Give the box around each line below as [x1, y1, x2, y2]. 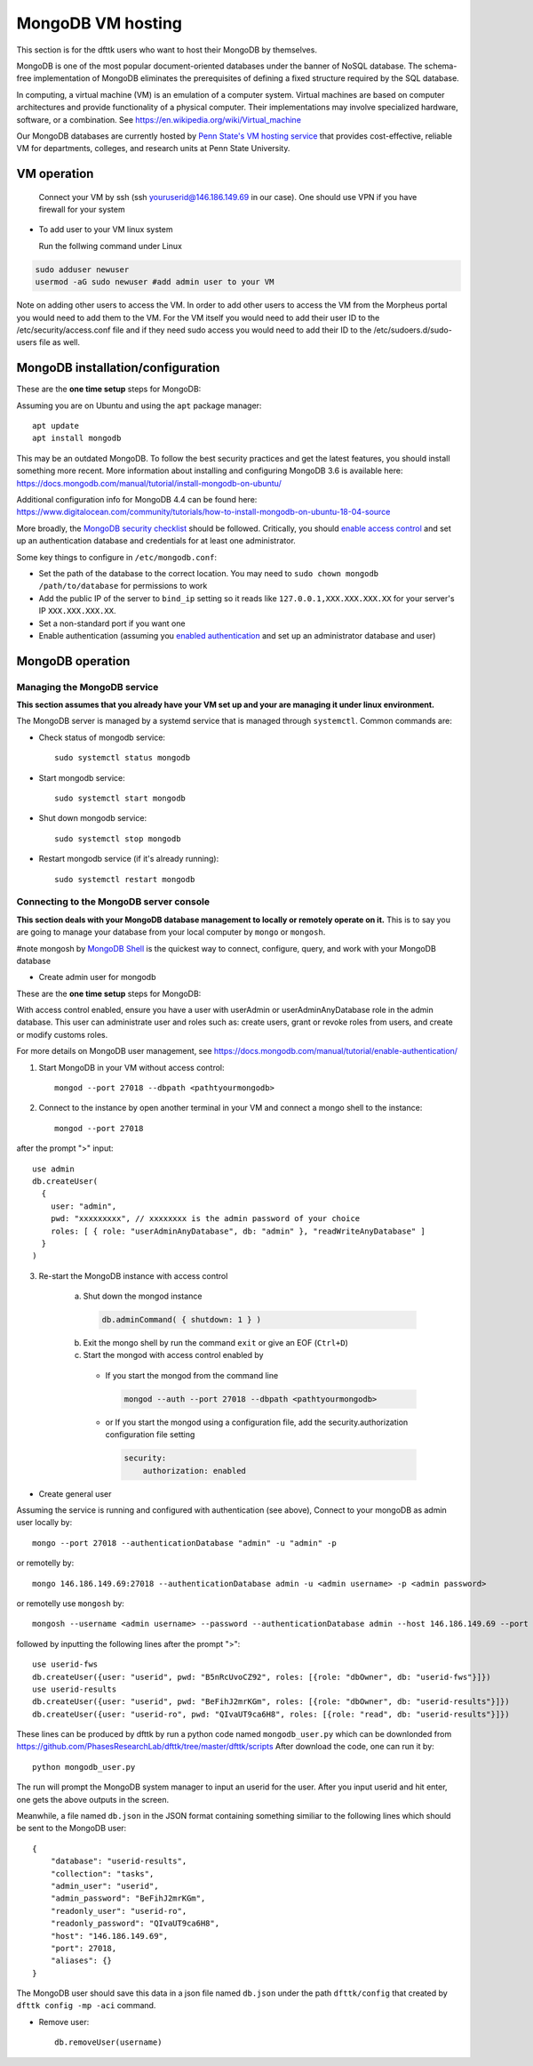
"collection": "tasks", [50, 1869, 155, 1878]
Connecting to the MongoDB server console [16, 896, 211, 908]
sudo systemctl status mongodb [54, 752, 191, 763]
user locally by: [16, 1517, 73, 1528]
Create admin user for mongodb [38, 972, 156, 983]
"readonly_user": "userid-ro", [50, 1906, 187, 1916]
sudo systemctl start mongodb [54, 793, 187, 804]
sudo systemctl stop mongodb [54, 833, 181, 844]
